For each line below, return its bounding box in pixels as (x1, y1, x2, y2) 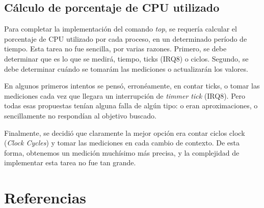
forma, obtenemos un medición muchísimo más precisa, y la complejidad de (4, 147, 240, 158)
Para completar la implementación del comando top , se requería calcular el (4, 23, 237, 34)
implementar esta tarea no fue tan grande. (4, 157, 136, 168)
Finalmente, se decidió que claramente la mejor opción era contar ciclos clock (4, 127, 245, 138)
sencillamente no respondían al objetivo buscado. (4, 110, 156, 121)
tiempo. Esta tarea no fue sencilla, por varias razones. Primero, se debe (4, 43, 227, 54)
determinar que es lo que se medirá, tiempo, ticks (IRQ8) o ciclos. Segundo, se (4, 53, 249, 64)
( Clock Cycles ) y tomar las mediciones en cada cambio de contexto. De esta (4, 137, 240, 148)
